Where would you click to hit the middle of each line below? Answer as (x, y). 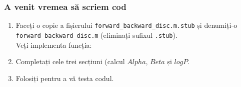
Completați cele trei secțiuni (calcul (70, 61)
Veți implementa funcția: (54, 44)
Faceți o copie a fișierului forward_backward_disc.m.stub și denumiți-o (126, 25)
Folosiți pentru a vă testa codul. (65, 78)
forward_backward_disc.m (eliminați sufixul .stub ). (96, 35)
